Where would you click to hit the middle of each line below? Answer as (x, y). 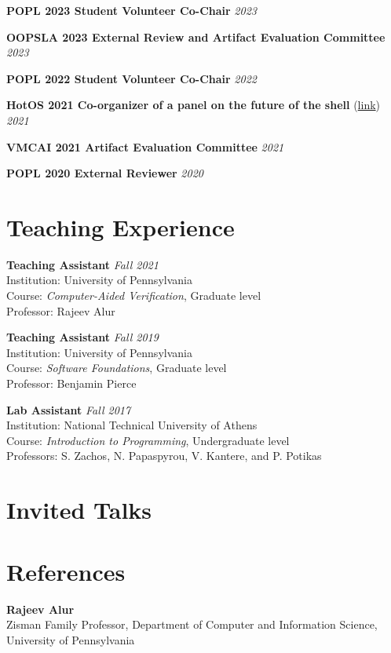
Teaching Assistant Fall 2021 (82, 264)
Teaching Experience (121, 226)
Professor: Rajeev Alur (61, 310)
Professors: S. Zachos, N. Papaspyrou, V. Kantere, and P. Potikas (164, 456)
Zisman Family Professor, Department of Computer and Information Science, (192, 624)
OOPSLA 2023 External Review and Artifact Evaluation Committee (196, 36)
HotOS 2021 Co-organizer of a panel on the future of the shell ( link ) (194, 105)
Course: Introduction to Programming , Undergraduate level (148, 440)
